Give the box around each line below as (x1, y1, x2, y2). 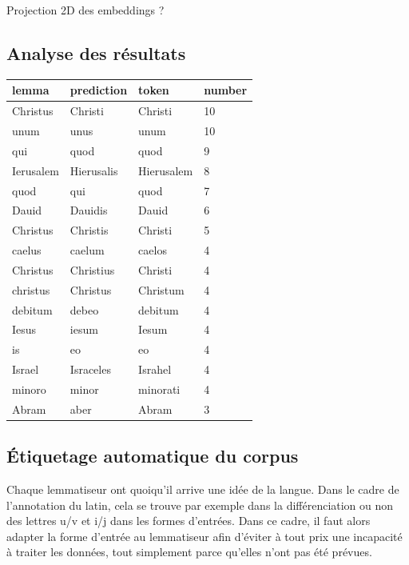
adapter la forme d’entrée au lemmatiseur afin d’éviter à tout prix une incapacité (6, 527, 403, 544)
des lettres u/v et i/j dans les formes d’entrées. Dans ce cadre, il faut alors (6, 512, 371, 529)
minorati (138, 380, 181, 397)
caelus (12, 242, 42, 258)
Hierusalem (138, 162, 193, 178)
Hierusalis (69, 162, 118, 178)
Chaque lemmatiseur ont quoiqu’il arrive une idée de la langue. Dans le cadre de (6, 481, 399, 498)
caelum (69, 242, 105, 258)
